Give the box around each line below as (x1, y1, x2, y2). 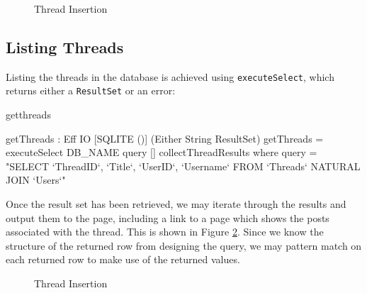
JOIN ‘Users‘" (6, 172, 66, 187)
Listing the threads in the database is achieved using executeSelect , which (6, 69, 334, 84)
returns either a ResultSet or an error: (6, 83, 176, 98)
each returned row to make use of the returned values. (6, 252, 240, 267)
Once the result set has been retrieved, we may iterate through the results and (6, 197, 346, 211)
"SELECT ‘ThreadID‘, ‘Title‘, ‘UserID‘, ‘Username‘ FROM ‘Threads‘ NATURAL (6, 158, 361, 173)
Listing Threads (6, 35, 124, 57)
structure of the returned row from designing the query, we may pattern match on (6, 238, 362, 253)
